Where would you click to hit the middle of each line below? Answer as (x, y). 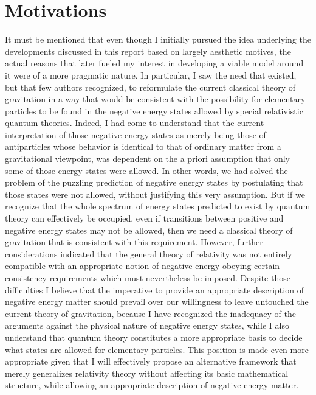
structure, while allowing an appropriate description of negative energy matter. (152, 385)
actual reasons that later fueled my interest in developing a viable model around (154, 63)
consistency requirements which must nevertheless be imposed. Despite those (148, 278)
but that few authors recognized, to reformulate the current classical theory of (150, 87)
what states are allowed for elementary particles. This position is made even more (157, 349)
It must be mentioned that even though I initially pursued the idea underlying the (158, 39)
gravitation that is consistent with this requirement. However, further (134, 242)
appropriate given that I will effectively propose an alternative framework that (151, 361)
